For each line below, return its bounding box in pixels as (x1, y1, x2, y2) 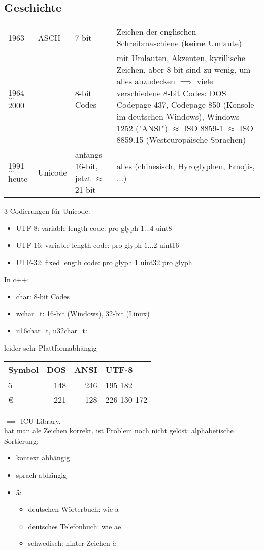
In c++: (4, 274, 29, 284)
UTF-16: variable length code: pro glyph (16, 240, 142, 250)
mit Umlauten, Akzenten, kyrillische (116, 52, 245, 64)
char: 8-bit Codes (16, 291, 70, 302)
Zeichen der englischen (116, 25, 196, 38)
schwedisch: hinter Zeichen (28, 538, 110, 548)
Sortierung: (4, 435, 39, 446)
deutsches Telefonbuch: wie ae (28, 520, 121, 531)
